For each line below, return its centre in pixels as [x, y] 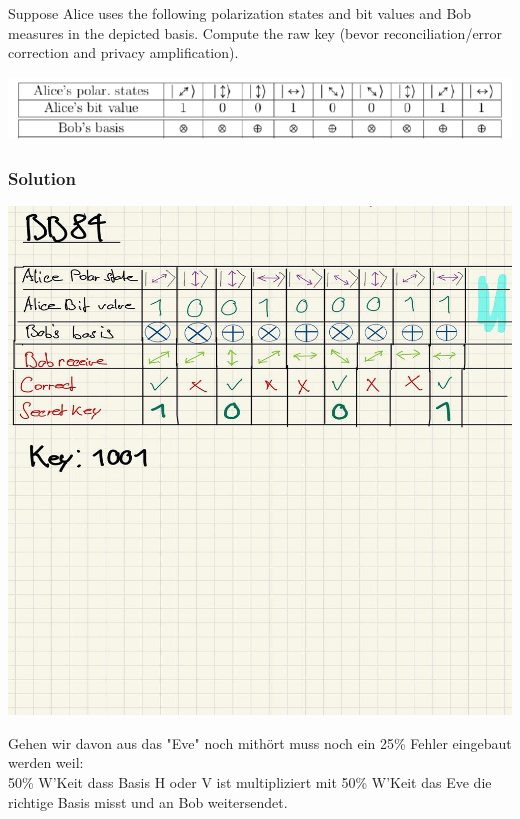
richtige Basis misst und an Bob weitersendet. [148, 801]
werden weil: [46, 762]
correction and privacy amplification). [123, 52]
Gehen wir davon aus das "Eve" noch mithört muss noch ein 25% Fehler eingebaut [260, 742]
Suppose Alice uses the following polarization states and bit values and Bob [240, 13]
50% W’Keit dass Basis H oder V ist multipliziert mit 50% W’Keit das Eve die [250, 781]
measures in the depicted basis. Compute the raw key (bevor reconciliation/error [255, 32]
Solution [42, 177]
